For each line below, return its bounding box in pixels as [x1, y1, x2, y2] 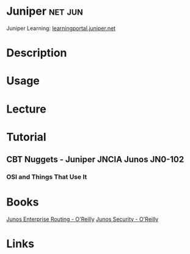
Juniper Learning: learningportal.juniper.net [6, 24, 116, 32]
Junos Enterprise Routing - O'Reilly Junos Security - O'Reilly [6, 215, 159, 223]
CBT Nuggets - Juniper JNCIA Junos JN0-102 [6, 154, 185, 165]
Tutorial [6, 130, 47, 144]
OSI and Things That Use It [6, 173, 87, 181]
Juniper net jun [6, 4, 84, 18]
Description [6, 46, 67, 60]
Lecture [6, 102, 47, 116]
